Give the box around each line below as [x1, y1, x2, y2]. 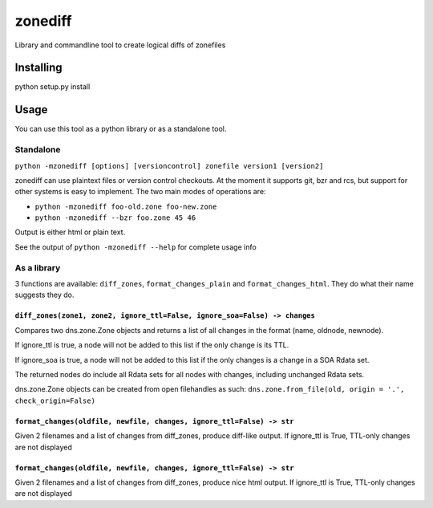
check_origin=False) [14, 396, 96, 405]
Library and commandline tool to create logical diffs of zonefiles [14, 40, 226, 50]
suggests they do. [14, 290, 75, 300]
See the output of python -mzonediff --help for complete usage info [14, 242, 257, 252]
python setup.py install [14, 82, 91, 91]
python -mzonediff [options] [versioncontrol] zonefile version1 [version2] [14, 161, 324, 170]
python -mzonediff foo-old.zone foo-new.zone [34, 201, 217, 211]
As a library [14, 262, 61, 273]
